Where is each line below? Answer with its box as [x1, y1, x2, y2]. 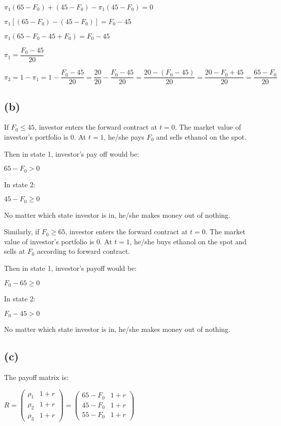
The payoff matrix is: [4, 371, 68, 382]
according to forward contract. [37, 246, 130, 256]
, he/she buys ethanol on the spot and [129, 236, 247, 246]
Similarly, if [4, 226, 39, 237]
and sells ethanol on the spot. [156, 131, 246, 142]
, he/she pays [103, 131, 144, 142]
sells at [4, 246, 25, 256]
